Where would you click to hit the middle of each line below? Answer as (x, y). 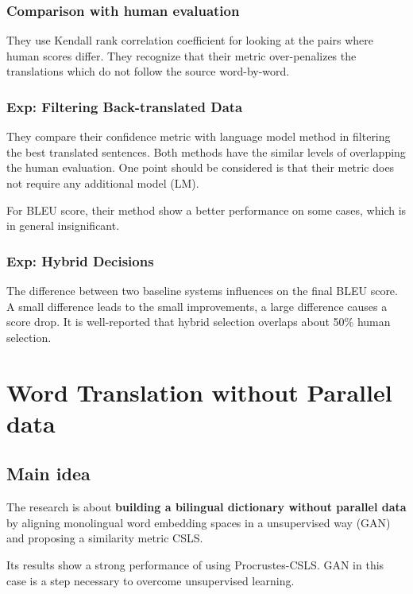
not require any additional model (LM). (103, 183)
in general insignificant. (63, 225)
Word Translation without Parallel (199, 392)
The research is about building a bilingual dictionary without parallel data (206, 507)
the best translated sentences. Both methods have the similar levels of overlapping (206, 151)
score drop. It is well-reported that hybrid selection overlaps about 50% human (199, 322)
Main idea (48, 474)
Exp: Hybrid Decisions (80, 260)
